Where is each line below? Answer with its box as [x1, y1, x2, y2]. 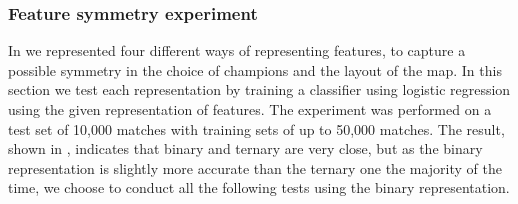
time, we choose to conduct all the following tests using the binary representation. [8, 177, 510, 198]
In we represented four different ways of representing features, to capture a [8, 40, 466, 61]
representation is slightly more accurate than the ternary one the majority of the [8, 157, 503, 178]
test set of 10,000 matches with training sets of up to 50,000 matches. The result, [8, 118, 505, 139]
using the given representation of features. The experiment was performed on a [8, 99, 492, 119]
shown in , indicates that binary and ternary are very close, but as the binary [8, 138, 483, 159]
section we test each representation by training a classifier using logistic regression [8, 79, 511, 100]
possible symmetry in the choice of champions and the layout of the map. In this [8, 59, 502, 80]
